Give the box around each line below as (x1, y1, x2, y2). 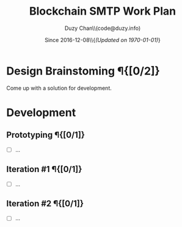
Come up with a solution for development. (6, 84, 112, 92)
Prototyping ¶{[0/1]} (6, 130, 86, 140)
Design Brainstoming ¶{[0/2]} (6, 64, 160, 77)
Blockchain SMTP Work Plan (29, 4, 177, 18)
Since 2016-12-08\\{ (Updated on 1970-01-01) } (45, 36, 161, 43)
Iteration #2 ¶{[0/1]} (6, 198, 84, 209)
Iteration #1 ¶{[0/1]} (6, 164, 82, 175)
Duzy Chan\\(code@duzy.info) (64, 24, 141, 32)
